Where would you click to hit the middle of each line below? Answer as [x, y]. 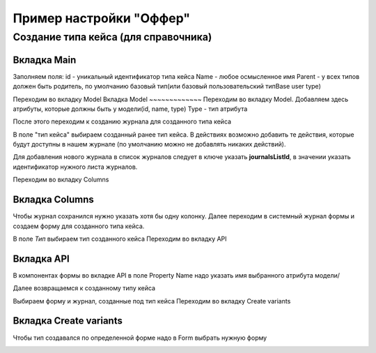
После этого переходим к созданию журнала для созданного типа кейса [122, 121]
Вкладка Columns [53, 200]
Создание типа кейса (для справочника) [112, 37]
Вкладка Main [45, 60]
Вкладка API [41, 258]
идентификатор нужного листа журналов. [75, 167]
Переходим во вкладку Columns [61, 180]
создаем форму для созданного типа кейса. [79, 226]
